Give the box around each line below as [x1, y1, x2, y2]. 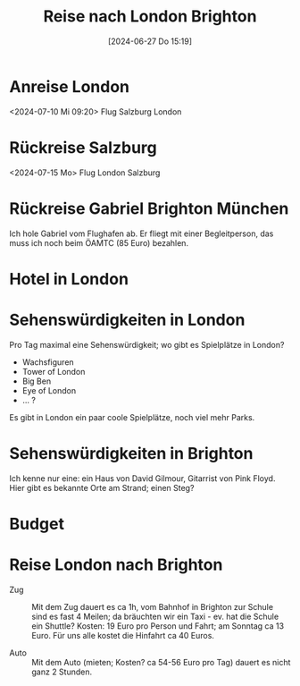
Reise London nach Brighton [9, 555, 223, 574]
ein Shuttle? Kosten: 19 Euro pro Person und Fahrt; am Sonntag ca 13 [31, 620, 284, 631]
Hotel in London [9, 268, 129, 289]
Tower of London [21, 366, 86, 377]
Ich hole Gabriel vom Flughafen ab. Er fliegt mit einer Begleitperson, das [9, 228, 274, 239]
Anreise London [9, 76, 130, 97]
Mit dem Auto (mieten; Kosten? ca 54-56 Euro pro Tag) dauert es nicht [31, 656, 291, 667]
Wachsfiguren [21, 356, 74, 368]
